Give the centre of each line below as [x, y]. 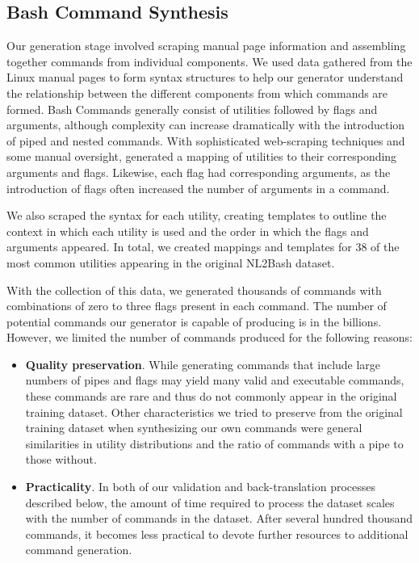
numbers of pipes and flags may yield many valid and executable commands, [215, 380]
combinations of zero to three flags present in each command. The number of [197, 306]
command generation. [79, 550]
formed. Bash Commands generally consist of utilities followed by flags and [192, 109]
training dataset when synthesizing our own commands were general [194, 428]
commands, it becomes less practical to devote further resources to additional [217, 534]
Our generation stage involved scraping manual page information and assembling [206, 46]
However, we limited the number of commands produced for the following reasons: [209, 337]
